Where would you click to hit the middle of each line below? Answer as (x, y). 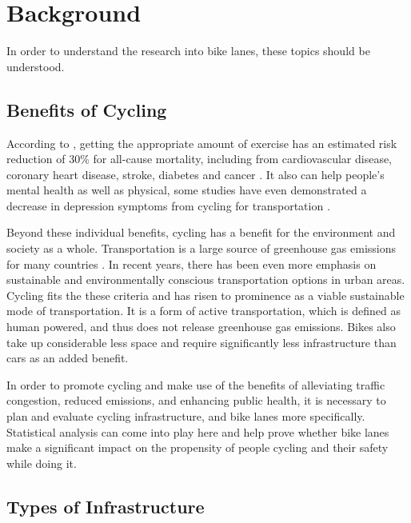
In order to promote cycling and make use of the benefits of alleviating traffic (196, 384)
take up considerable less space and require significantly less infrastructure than (202, 342)
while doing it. (42, 463)
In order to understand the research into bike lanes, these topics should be (188, 51)
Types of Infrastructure (106, 506)
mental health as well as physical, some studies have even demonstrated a (187, 190)
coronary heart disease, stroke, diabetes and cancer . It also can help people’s (196, 174)
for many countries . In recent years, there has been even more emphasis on (192, 263)
